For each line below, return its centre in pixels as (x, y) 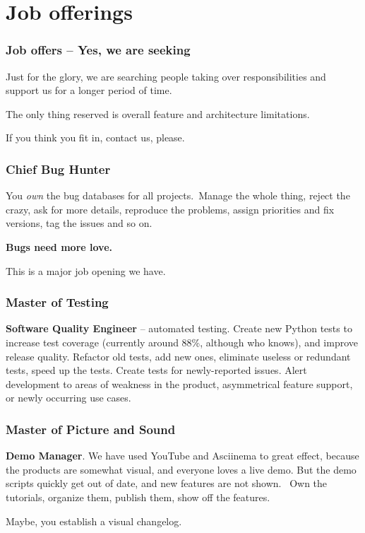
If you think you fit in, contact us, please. (95, 137)
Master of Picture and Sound (91, 429)
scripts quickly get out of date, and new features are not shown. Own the (167, 483)
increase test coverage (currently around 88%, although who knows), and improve (182, 342)
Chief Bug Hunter (58, 169)
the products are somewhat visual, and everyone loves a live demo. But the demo (181, 469)
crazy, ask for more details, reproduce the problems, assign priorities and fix (170, 209)
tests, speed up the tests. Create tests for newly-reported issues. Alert (156, 370)
